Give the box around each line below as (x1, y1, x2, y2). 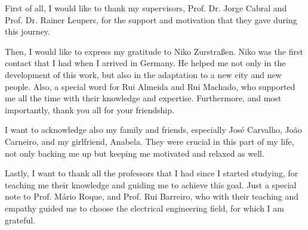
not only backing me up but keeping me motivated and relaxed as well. (5, 147, 264, 159)
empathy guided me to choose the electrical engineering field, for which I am (5, 201, 284, 214)
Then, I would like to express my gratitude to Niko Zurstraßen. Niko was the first (5, 45, 303, 57)
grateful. (5, 213, 36, 226)
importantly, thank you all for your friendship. (5, 103, 174, 116)
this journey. (5, 25, 50, 38)
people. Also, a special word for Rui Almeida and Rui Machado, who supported (5, 80, 295, 92)
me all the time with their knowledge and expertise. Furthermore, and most (5, 92, 282, 104)
